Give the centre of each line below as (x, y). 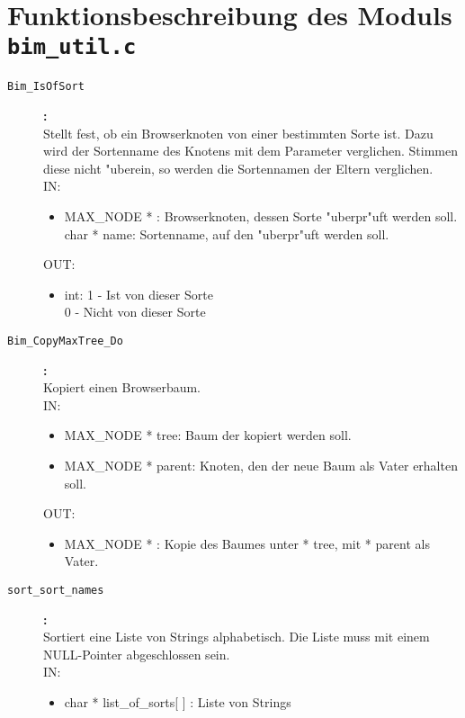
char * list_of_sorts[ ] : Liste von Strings (178, 702)
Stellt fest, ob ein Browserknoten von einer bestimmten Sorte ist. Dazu (238, 133)
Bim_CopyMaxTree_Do (65, 341)
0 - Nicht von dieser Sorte (135, 312)
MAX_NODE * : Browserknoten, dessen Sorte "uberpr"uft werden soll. (261, 216)
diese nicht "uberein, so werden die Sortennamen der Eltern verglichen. (238, 168)
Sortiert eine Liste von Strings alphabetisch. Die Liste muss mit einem (237, 637)
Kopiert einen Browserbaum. (122, 387)
